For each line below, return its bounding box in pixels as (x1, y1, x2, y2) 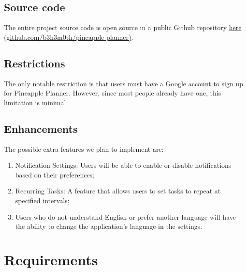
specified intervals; (15, 195, 70, 205)
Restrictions (4, 55, 65, 70)
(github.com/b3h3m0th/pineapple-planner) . (4, 32, 133, 42)
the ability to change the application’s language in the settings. (15, 221, 203, 231)
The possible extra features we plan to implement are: (4, 144, 164, 154)
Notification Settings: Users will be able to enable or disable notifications (15, 160, 232, 170)
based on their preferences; (15, 169, 95, 179)
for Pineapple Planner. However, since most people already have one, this (4, 88, 221, 98)
